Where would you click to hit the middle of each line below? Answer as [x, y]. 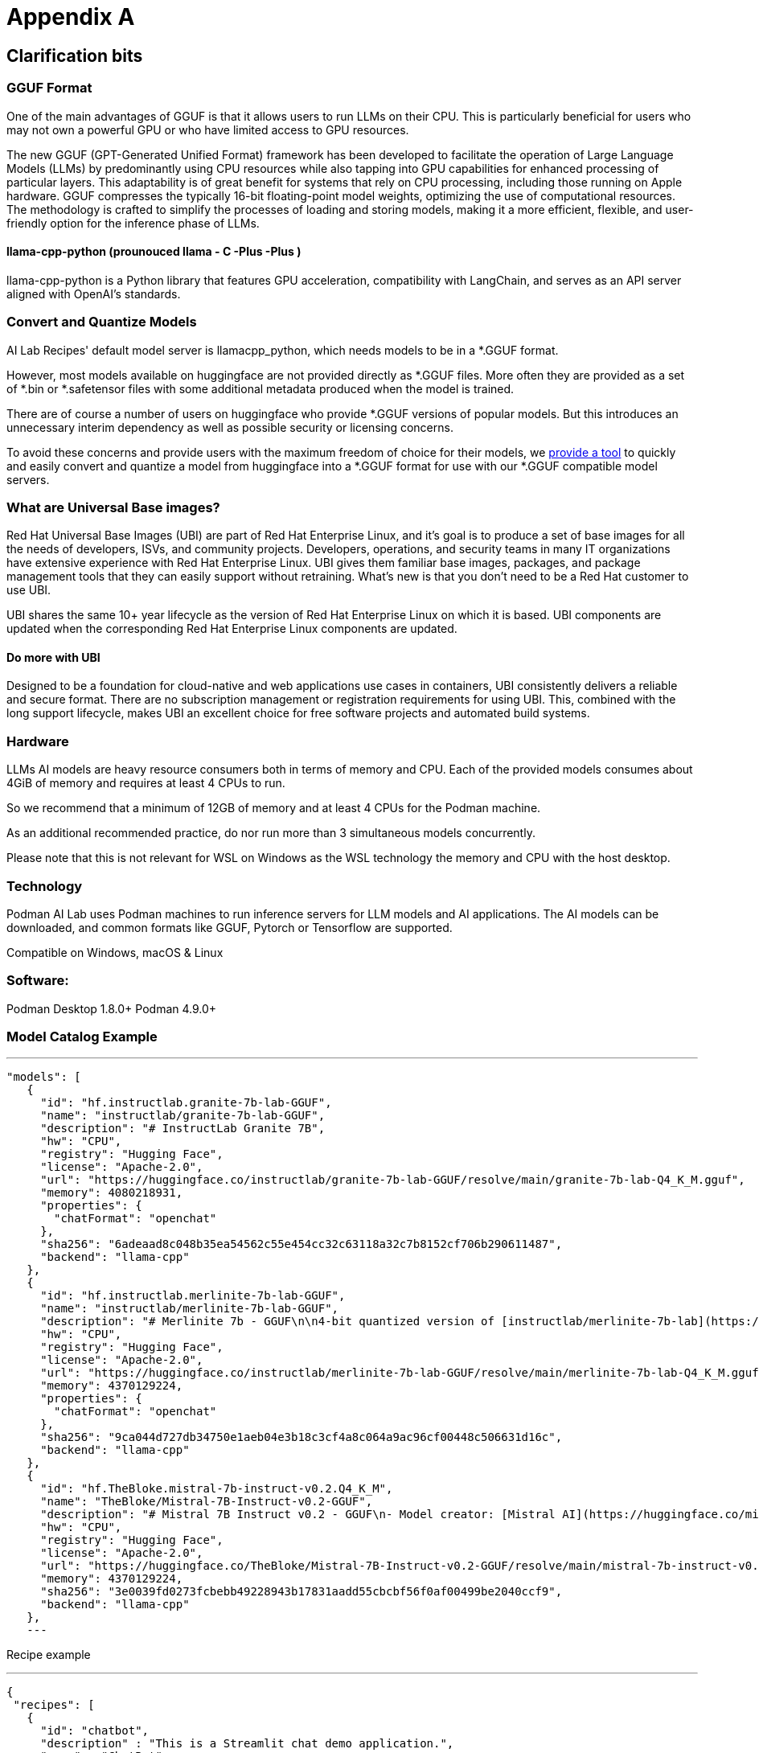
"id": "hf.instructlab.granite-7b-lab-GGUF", [186, 1103]
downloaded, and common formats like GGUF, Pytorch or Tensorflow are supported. [230, 927]
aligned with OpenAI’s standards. [94, 294]
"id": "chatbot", [95, 1731]
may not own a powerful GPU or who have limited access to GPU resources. [208, 129]
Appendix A [71, 17]
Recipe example [49, 1655]
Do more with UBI [53, 657]
